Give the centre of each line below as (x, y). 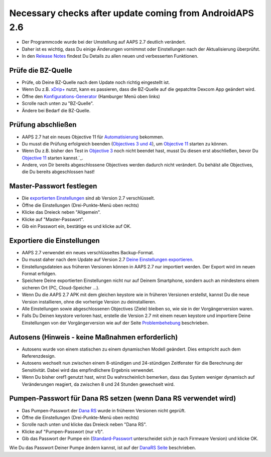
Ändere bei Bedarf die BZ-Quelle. (56, 110)
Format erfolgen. (39, 274)
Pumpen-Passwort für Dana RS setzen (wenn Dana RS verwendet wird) (123, 399)
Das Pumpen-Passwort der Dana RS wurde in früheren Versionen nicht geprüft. (104, 410)
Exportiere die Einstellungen (54, 241)
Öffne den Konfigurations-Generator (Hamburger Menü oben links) (91, 96)
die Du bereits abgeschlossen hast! (58, 172)
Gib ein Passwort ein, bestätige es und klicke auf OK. (77, 226)
